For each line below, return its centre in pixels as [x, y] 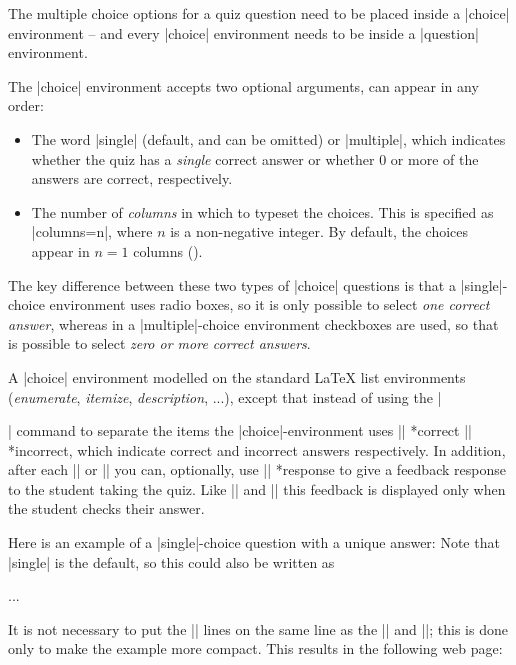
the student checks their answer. [106, 508]
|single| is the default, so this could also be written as [171, 561]
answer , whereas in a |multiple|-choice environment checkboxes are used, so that [253, 323]
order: [26, 105]
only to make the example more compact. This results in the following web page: [255, 648]
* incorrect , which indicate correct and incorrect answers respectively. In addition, [257, 449]
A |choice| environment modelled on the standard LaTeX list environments [237, 376]
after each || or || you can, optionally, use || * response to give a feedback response [257, 469]
